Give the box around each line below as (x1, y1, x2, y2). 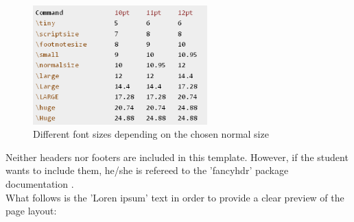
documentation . (5, 177, 74, 191)
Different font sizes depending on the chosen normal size (33, 127, 269, 141)
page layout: (5, 203, 57, 218)
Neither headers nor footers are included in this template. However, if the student (5, 149, 349, 164)
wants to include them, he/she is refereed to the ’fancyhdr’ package (5, 163, 289, 177)
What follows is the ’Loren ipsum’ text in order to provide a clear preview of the (5, 190, 344, 204)
